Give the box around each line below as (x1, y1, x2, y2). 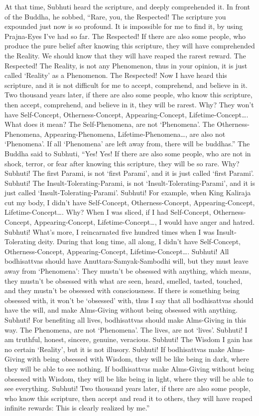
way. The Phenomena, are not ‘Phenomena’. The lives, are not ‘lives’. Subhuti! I (4, 324, 248, 335)
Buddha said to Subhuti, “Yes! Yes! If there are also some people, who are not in (4, 148, 251, 158)
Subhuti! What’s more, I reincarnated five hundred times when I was (4, 226, 215, 237)
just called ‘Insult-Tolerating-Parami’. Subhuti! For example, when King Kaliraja (4, 187, 251, 198)
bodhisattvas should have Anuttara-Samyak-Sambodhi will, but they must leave (4, 256, 249, 266)
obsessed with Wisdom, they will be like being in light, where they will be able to (4, 373, 254, 384)
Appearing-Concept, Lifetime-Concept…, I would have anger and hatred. (34, 217, 255, 227)
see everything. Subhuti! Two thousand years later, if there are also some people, (4, 383, 251, 394)
